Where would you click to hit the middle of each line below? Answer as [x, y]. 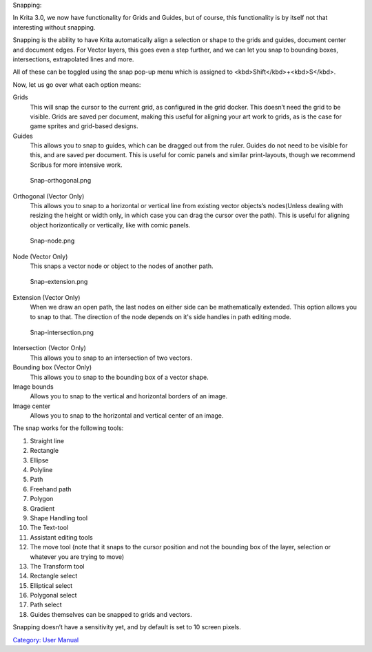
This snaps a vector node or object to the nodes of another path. [122, 266]
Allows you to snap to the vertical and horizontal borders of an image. [129, 396]
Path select [46, 605]
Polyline [41, 470]
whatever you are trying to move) [77, 557]
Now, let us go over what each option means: [77, 84]
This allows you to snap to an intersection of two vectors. [111, 358]
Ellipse [39, 460]
